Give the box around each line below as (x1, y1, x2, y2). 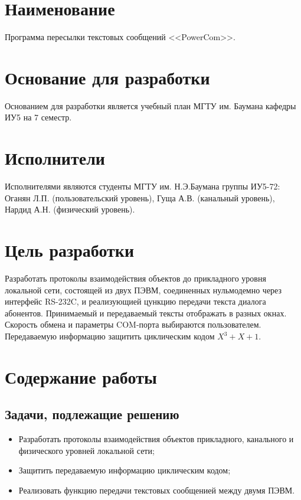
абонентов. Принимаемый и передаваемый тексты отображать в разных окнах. (5, 306, 287, 319)
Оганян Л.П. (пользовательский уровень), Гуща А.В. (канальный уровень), (5, 191, 275, 204)
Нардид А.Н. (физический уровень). (5, 203, 135, 215)
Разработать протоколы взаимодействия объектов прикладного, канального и (18, 433, 294, 445)
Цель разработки (5, 238, 135, 262)
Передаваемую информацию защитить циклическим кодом (5, 330, 215, 342)
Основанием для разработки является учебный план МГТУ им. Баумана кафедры (5, 99, 296, 112)
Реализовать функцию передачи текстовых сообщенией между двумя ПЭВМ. (18, 483, 295, 496)
